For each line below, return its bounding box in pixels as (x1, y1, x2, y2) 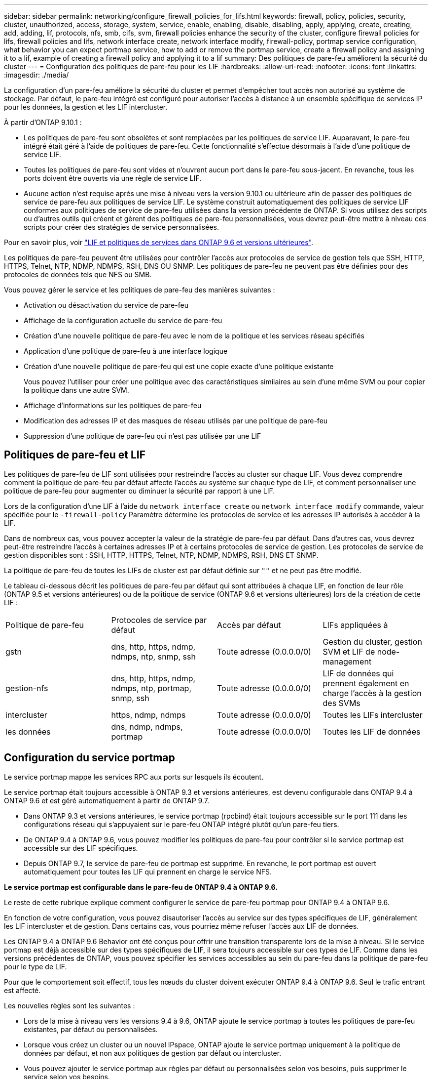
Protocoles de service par (111, 615, 207, 625)
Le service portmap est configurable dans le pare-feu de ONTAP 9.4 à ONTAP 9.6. (4, 882, 278, 891)
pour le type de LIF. (4, 962, 67, 971)
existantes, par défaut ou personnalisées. (24, 1025, 158, 1034)
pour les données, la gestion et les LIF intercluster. (4, 103, 168, 111)
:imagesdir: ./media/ (4, 71, 69, 79)
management (323, 656, 372, 666)
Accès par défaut (217, 620, 281, 630)
